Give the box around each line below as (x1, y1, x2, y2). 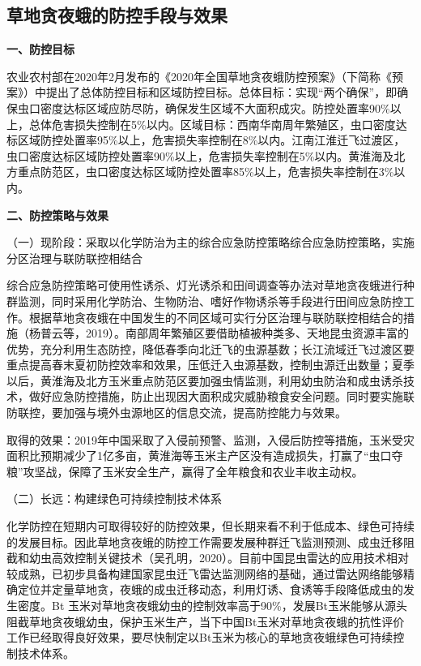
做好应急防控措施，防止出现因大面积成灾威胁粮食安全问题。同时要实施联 (28, 388, 415, 405)
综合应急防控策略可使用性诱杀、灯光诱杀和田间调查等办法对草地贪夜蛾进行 (6, 277, 403, 294)
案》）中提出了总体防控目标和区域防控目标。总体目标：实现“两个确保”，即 (6, 84, 398, 101)
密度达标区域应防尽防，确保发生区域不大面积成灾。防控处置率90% (40, 99, 390, 116)
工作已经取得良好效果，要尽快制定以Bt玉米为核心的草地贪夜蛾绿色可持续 (6, 629, 393, 646)
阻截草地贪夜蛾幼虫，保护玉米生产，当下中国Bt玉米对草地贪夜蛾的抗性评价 (6, 612, 405, 629)
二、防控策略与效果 (6, 206, 108, 223)
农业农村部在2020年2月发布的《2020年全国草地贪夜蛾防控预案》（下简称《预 (6, 67, 403, 84)
